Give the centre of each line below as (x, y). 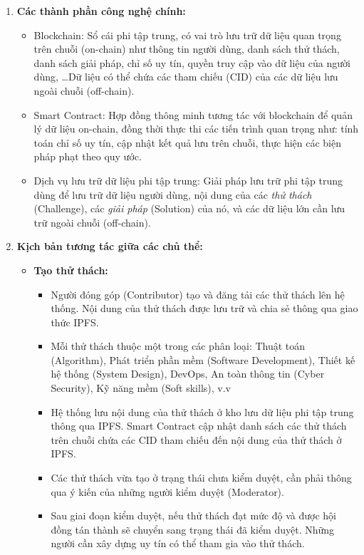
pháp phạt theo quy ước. (88, 156)
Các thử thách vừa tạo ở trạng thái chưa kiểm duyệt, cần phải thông (201, 478)
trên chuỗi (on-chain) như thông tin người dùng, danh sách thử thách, (187, 49)
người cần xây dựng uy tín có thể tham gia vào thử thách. (178, 543)
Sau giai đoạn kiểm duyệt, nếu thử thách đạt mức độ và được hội (193, 515)
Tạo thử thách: (71, 270)
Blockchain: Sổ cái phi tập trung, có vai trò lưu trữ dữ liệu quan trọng (187, 35)
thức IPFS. (75, 322)
